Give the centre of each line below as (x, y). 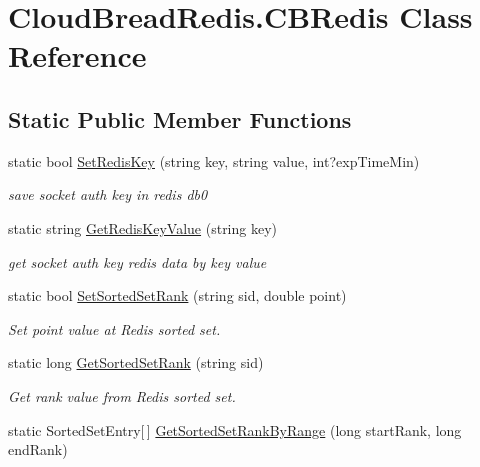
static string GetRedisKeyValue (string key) (143, 227)
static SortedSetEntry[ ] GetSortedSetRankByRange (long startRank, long (235, 429)
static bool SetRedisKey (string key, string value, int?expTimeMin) (214, 160)
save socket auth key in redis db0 (108, 194)
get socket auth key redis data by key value (137, 261)
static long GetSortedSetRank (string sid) (136, 362)
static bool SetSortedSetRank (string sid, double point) (177, 295)
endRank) (38, 449)
